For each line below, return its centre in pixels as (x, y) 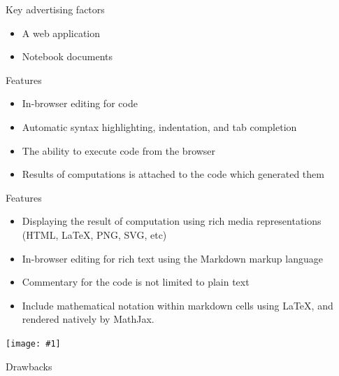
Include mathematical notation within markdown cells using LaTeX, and (178, 305)
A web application (61, 33)
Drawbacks (29, 366)
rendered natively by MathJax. (88, 319)
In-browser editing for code (80, 103)
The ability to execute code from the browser (119, 150)
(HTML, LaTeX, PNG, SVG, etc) (94, 234)
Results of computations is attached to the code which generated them (173, 174)
